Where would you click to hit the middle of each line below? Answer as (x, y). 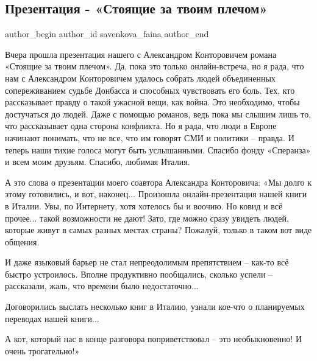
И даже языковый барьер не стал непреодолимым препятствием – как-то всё (147, 262)
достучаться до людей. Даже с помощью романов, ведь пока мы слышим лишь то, (158, 114)
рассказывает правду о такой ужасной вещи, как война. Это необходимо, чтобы (152, 102)
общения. (22, 241)
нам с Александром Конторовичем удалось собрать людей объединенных (140, 78)
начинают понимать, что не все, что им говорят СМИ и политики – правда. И (150, 137)
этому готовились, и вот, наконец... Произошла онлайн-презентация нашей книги (156, 194)
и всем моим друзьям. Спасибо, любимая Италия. (98, 162)
